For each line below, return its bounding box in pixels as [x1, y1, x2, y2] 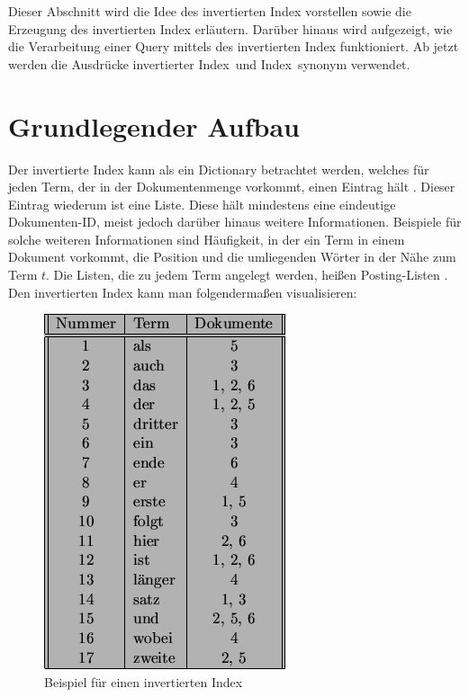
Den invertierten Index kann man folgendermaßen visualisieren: [8, 282, 357, 301]
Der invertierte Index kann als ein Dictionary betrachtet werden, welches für [8, 159, 429, 178]
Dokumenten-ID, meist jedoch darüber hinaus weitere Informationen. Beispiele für [8, 212, 462, 231]
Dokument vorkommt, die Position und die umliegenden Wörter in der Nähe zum [8, 247, 456, 266]
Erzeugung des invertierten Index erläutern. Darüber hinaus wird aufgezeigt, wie [8, 19, 453, 38]
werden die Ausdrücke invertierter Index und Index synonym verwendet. [8, 54, 410, 73]
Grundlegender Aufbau [8, 107, 300, 144]
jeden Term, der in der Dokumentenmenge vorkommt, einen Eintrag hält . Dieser [8, 177, 455, 196]
